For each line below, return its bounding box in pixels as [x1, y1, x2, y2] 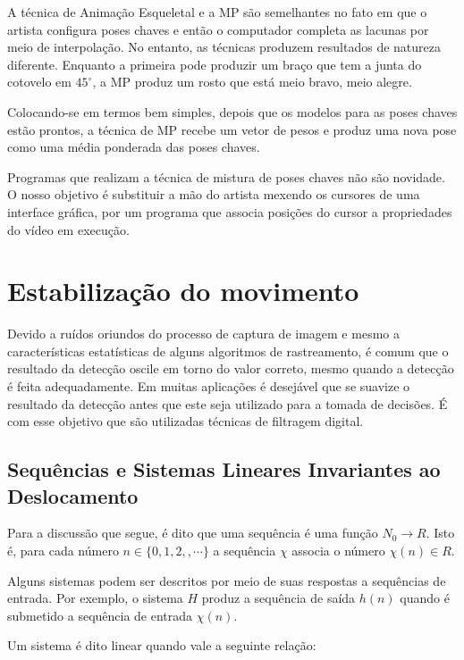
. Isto [426, 523, 455, 542]
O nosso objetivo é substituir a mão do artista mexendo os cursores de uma [7, 185, 420, 204]
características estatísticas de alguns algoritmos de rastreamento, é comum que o [7, 341, 449, 360]
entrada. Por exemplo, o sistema [7, 589, 183, 607]
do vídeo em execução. [7, 220, 130, 238]
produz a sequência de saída [201, 589, 356, 607]
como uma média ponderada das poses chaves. [7, 138, 260, 156]
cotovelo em [7, 72, 72, 91]
